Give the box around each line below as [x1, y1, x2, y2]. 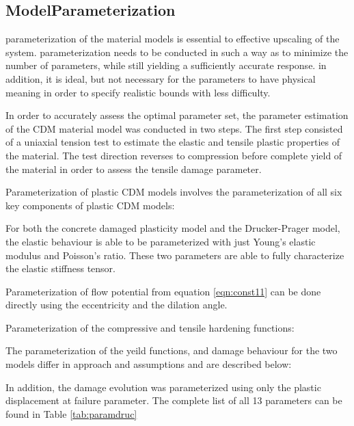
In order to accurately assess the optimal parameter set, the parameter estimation [5, 108, 349, 122]
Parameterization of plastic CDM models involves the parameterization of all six [5, 185, 342, 199]
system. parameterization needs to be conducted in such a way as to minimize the [5, 44, 349, 59]
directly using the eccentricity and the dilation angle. [5, 297, 228, 312]
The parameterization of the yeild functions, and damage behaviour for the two [5, 343, 338, 358]
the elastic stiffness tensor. [5, 261, 115, 276]
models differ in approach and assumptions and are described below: [5, 357, 292, 371]
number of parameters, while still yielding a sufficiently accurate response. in [5, 58, 327, 72]
